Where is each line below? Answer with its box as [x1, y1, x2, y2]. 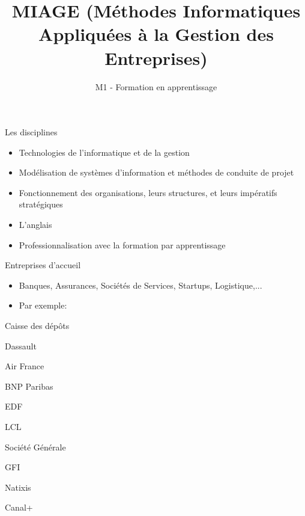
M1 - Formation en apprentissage [95, 80, 217, 93]
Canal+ [5, 501, 33, 514]
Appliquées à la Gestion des [38, 22, 274, 46]
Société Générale [5, 440, 66, 453]
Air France [5, 360, 44, 372]
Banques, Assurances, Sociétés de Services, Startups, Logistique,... [19, 278, 262, 291]
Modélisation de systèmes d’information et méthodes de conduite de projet [19, 166, 294, 179]
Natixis [5, 481, 31, 493]
